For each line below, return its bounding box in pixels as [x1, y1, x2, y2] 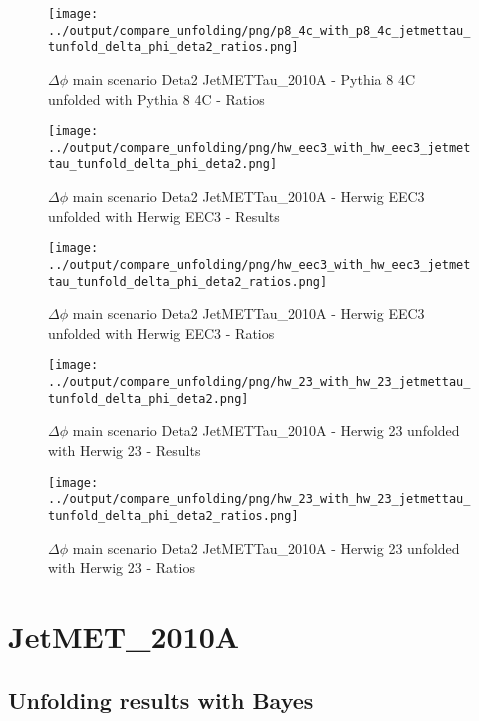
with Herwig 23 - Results [48, 440, 201, 461]
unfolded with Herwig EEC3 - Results [48, 205, 280, 226]
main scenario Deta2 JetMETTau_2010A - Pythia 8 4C [72, 68, 416, 89]
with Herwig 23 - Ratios [48, 557, 195, 578]
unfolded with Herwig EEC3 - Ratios [48, 322, 275, 343]
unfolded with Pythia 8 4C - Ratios [48, 88, 265, 109]
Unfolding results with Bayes [8, 684, 314, 715]
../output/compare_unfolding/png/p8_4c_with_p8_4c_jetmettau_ [48, 23, 471, 38]
